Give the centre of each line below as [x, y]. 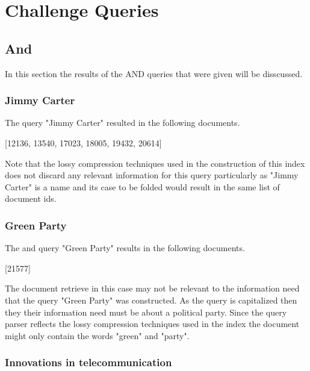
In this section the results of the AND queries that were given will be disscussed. [154, 73]
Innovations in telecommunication [88, 362]
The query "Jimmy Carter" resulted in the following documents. [122, 123]
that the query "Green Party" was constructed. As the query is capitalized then [151, 300]
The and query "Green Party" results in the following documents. [125, 248]
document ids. [31, 198]
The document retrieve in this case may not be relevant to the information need [152, 288]
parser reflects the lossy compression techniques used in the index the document [152, 324]
